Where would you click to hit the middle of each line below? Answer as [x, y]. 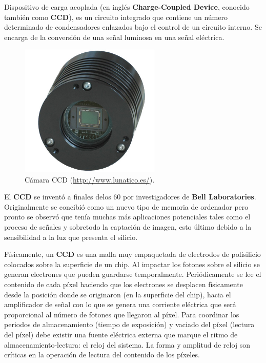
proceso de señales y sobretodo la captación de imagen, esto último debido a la [128, 226]
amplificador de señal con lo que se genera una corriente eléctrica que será [120, 304]
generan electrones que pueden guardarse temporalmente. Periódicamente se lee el [133, 274]
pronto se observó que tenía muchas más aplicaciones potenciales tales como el [127, 217]
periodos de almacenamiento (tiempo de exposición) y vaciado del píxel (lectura [129, 324]
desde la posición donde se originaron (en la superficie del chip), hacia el [118, 294]
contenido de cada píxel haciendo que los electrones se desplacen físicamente [124, 284]
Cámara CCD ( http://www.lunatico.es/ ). [90, 179]
